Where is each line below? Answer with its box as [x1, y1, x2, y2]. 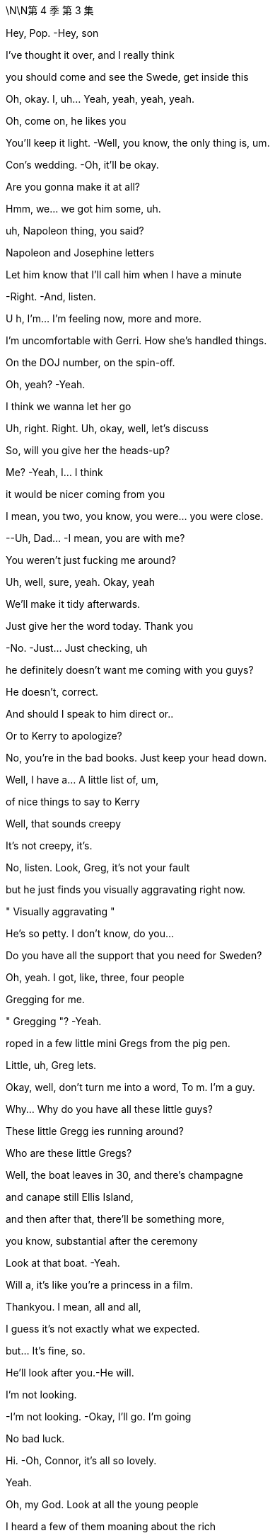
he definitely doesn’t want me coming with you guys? [6, 664, 254, 676]
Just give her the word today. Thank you [6, 620, 194, 632]
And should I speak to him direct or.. [6, 708, 174, 720]
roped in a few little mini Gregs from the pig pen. [6, 1037, 230, 1049]
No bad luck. [6, 1432, 65, 1444]
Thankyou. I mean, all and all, [6, 1301, 141, 1313]
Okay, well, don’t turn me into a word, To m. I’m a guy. [6, 1081, 255, 1093]
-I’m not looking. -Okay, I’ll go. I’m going [6, 1410, 192, 1423]
